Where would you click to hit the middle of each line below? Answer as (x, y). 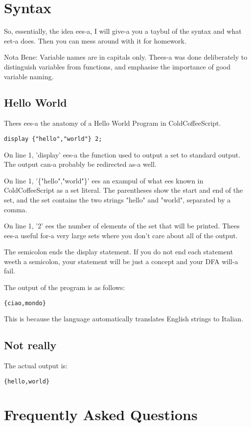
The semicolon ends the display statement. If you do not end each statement (119, 252)
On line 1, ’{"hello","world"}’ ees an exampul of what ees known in (104, 180)
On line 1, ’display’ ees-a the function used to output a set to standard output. (122, 154)
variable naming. (29, 76)
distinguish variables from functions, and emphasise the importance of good (117, 66)
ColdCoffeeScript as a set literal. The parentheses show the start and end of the (124, 190)
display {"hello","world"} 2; (53, 139)
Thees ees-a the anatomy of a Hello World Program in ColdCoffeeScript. (113, 123)
